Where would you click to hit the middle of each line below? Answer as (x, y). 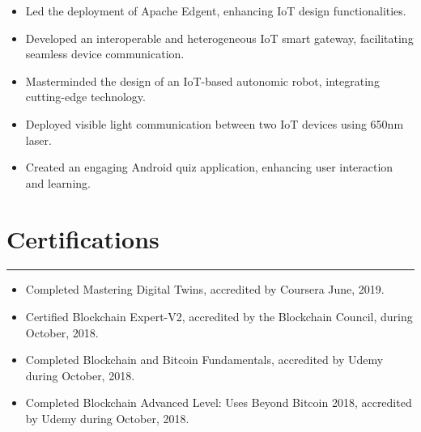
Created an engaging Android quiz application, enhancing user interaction (209, 167)
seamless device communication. (105, 54)
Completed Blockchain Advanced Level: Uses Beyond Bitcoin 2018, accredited (219, 402)
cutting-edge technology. (85, 97)
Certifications (83, 238)
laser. (38, 140)
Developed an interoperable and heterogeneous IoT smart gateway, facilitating (219, 38)
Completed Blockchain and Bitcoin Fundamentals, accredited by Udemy (204, 360)
